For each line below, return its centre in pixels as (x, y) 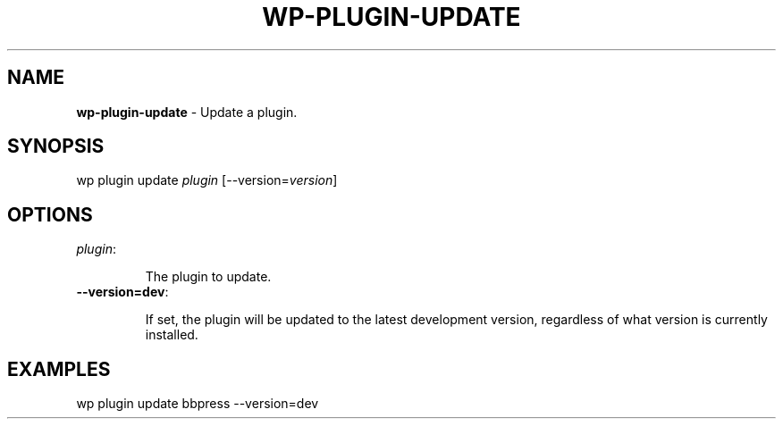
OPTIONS (50, 214)
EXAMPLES (59, 369)
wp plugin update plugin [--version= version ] (207, 180)
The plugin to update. (208, 277)
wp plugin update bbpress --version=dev (198, 404)
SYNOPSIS (56, 146)
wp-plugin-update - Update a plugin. (187, 112)
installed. (172, 335)
